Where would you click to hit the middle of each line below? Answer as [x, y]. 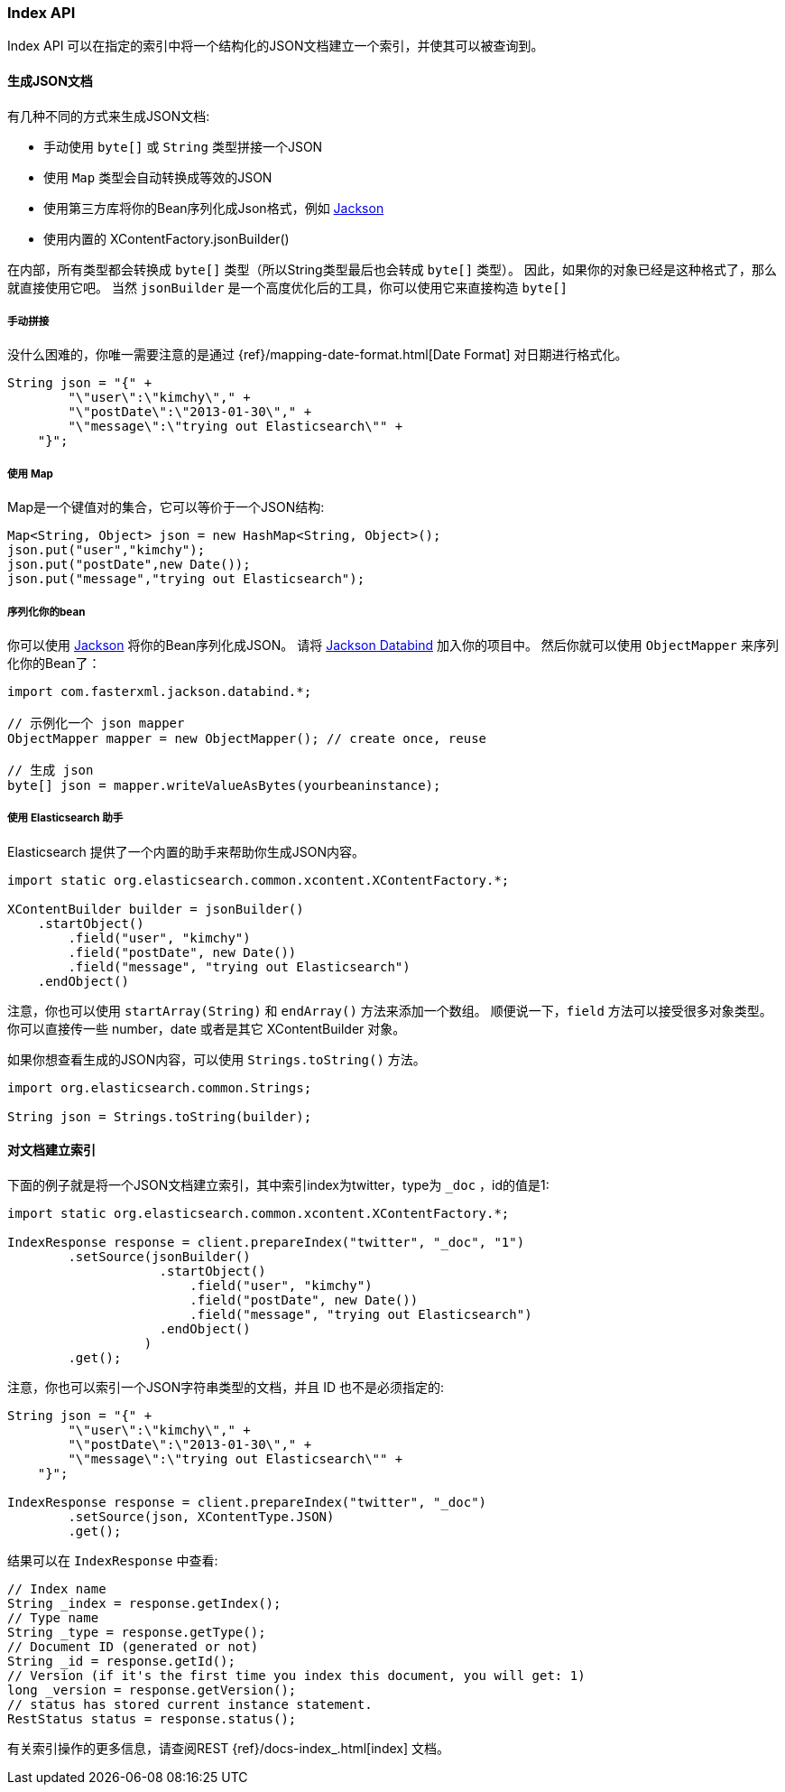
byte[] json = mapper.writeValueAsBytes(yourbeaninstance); [224, 785]
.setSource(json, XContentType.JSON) [201, 1516]
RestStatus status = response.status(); [152, 1718]
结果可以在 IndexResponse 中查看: [113, 1560]
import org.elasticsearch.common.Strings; [160, 1087]
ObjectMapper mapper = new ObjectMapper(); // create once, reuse [247, 738]
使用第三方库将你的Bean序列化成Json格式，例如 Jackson [214, 208]
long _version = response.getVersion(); [152, 1690]
